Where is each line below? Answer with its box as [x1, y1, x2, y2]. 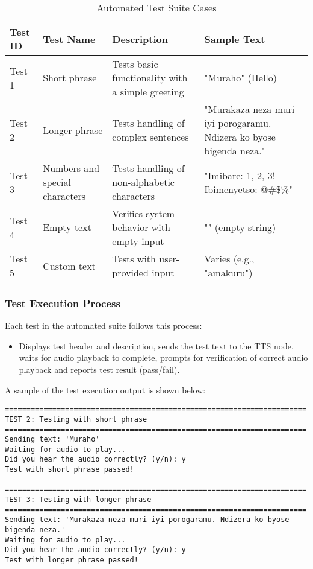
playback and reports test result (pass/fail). [19, 363, 180, 375]
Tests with [112, 252, 156, 265]
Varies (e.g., [204, 252, 255, 265]
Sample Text [204, 31, 265, 46]
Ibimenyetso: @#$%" [204, 182, 293, 196]
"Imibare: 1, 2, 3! [204, 168, 276, 182]
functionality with [112, 71, 188, 84]
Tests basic [112, 57, 158, 71]
